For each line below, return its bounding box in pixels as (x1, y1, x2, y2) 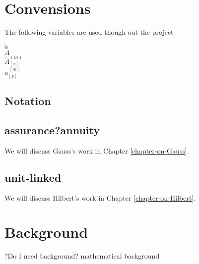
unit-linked (4, 169, 62, 185)
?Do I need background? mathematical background (4, 251, 160, 261)
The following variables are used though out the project (4, 27, 174, 37)
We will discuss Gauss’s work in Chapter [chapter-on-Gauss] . (4, 145, 189, 156)
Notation (4, 93, 51, 108)
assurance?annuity (4, 122, 100, 137)
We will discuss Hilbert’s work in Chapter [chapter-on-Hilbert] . (4, 193, 196, 203)
